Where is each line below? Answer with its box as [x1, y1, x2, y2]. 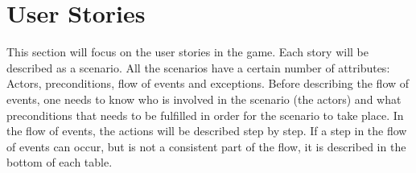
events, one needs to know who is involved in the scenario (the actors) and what [6, 90, 402, 107]
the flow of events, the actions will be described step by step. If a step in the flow [6, 122, 407, 139]
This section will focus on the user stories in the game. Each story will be [6, 43, 369, 60]
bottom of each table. [6, 154, 113, 171]
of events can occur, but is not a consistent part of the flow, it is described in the [6, 138, 406, 154]
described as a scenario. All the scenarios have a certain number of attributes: [6, 59, 390, 76]
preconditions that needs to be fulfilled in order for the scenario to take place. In [6, 106, 404, 123]
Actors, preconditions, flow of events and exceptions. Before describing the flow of [6, 75, 410, 92]
